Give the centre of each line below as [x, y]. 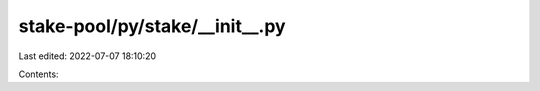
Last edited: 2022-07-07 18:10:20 [87, 56]
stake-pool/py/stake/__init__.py [152, 26]
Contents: [38, 74]
